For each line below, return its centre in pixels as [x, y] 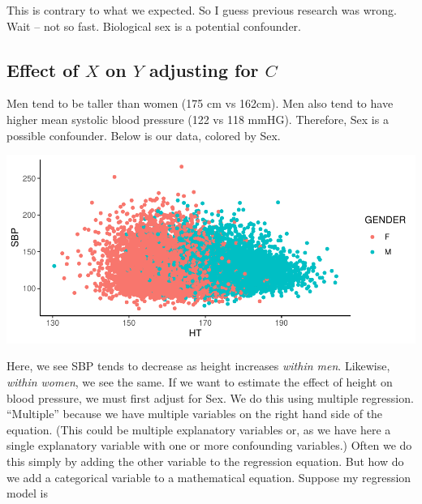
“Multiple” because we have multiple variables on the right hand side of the [195, 414]
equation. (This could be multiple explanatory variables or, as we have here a [199, 429]
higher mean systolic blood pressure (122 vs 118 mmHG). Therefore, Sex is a [198, 119]
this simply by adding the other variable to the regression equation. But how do [205, 461]
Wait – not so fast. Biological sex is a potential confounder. [154, 26]
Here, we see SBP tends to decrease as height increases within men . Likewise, [198, 366]
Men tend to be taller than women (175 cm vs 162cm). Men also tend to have [200, 103]
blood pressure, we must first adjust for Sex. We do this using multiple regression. [210, 397]
